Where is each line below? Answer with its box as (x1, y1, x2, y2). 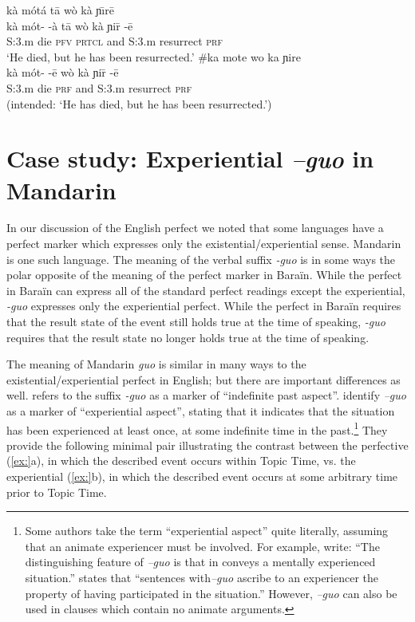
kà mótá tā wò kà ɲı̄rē (6, 2, 114, 18)
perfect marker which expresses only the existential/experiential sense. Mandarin (6, 235, 401, 252)
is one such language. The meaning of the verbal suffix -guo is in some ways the (6, 250, 396, 267)
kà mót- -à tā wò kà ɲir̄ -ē (6, 17, 133, 33)
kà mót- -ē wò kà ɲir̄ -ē (6, 64, 119, 81)
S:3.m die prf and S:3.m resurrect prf (6, 79, 192, 96)
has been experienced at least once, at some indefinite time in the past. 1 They (6, 419, 388, 438)
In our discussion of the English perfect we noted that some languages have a (6, 219, 384, 236)
